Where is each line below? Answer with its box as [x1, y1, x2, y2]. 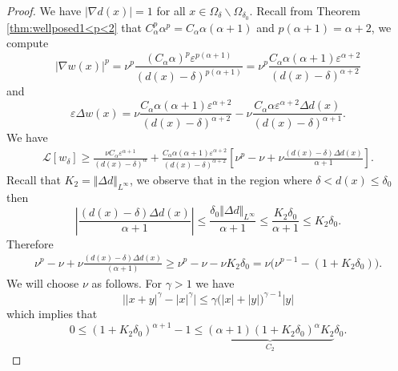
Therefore [6, 235, 54, 252]
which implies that [6, 304, 98, 321]
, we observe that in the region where [129, 171, 312, 188]
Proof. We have [6, 2, 82, 18]
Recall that [6, 171, 61, 188]
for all [156, 2, 186, 18]
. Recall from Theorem [249, 2, 360, 18]
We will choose [6, 274, 79, 291]
